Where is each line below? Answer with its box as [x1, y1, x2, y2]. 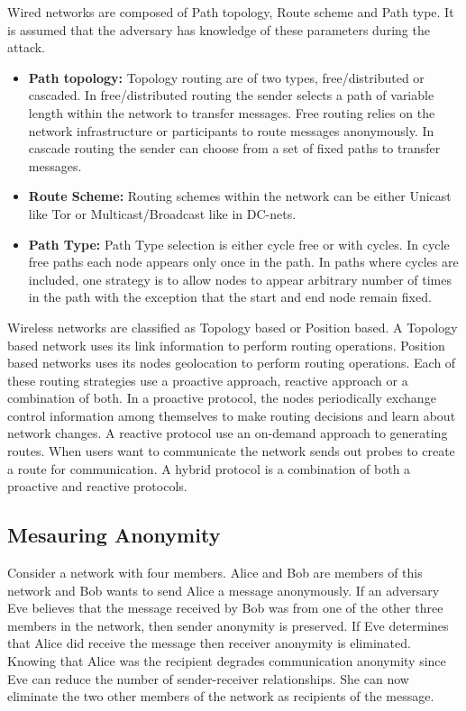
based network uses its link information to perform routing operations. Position [7, 335, 445, 354]
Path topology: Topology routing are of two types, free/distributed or [28, 68, 425, 87]
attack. [7, 38, 45, 57]
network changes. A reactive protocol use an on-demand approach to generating [7, 424, 448, 442]
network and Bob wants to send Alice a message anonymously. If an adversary [7, 580, 440, 599]
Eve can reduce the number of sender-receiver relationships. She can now [7, 669, 409, 688]
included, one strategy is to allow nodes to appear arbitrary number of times [28, 269, 452, 288]
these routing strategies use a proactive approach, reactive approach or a [7, 370, 408, 389]
